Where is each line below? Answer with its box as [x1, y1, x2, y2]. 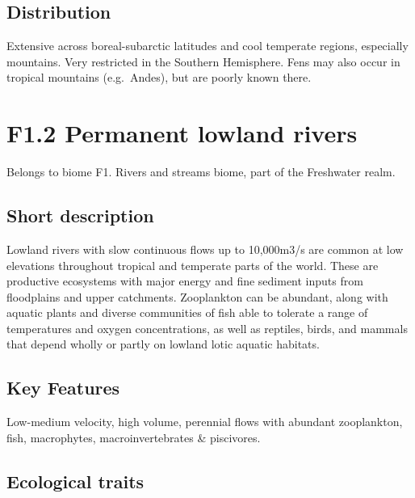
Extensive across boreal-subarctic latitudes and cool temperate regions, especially [6, 37, 409, 54]
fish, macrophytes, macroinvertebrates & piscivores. [6, 428, 261, 445]
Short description [6, 203, 154, 228]
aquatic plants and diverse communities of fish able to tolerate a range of [6, 304, 368, 321]
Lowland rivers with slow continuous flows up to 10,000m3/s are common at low [6, 240, 404, 257]
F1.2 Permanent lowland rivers [6, 116, 358, 150]
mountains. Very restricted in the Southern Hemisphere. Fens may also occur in [6, 53, 400, 70]
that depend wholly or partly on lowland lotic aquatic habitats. [6, 336, 320, 352]
